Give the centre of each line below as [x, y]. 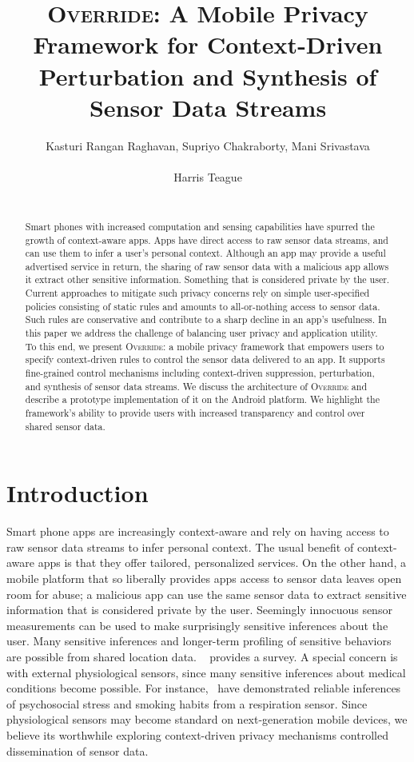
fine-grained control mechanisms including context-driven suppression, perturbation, [200, 373]
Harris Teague [208, 176]
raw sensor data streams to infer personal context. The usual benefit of [180, 547]
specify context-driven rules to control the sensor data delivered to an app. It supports [205, 359]
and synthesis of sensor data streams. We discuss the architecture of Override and [196, 386]
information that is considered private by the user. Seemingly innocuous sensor [199, 610]
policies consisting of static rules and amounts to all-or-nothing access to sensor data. [203, 306]
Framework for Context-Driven [208, 44]
